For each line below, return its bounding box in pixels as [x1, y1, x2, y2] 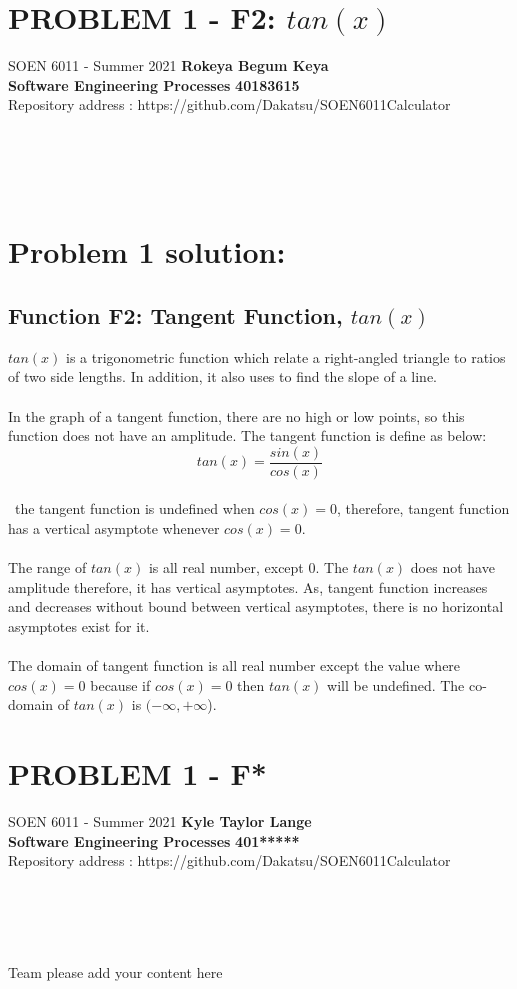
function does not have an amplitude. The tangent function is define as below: [8, 425, 487, 446]
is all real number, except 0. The [148, 557, 349, 578]
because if [90, 674, 151, 695]
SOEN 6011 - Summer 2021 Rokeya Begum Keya [8, 55, 329, 76]
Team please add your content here [8, 962, 223, 983]
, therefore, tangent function [336, 498, 510, 519]
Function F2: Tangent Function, [8, 300, 343, 331]
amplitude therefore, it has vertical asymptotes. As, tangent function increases [8, 576, 488, 597]
